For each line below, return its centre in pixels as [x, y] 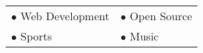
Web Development [65, 16]
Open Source [161, 16]
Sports [36, 36]
